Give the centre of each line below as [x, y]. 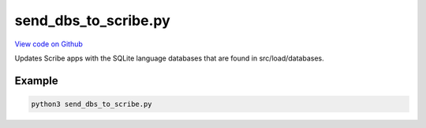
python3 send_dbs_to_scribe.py [92, 104]
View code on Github [49, 44]
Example [36, 80]
